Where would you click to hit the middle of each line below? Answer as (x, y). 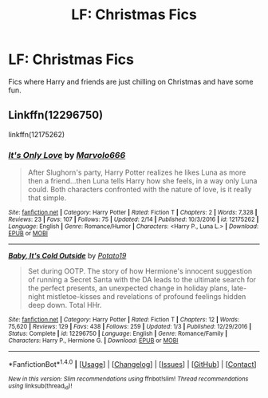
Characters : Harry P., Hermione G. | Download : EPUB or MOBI (93, 341)
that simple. (47, 198)
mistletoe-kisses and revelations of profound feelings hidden (146, 297)
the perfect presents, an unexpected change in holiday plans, (128, 288)
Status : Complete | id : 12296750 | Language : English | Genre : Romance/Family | (118, 334)
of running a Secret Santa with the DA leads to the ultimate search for (142, 280)
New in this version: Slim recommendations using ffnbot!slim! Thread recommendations (128, 379)
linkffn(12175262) (37, 134)
